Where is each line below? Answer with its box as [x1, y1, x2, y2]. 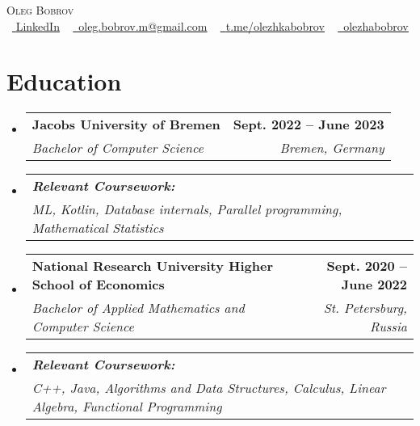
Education [6, 65, 122, 98]
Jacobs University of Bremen [31, 115, 220, 134]
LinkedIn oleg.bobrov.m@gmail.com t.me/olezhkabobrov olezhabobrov [15, 17, 409, 34]
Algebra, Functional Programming [31, 397, 222, 416]
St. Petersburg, [323, 298, 407, 318]
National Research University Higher [31, 256, 273, 276]
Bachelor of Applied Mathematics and [31, 298, 245, 318]
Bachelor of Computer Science [31, 138, 204, 158]
